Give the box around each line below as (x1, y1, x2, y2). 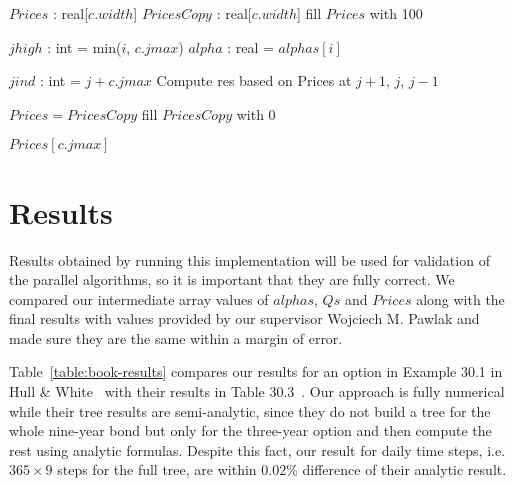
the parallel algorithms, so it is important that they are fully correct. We (9, 269, 455, 290)
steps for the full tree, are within (57, 459, 257, 480)
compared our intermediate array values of (9, 288, 269, 309)
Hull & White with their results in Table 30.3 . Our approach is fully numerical (9, 381, 505, 402)
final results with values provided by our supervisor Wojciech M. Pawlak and (9, 308, 480, 329)
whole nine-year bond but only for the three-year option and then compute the (9, 420, 492, 441)
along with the (416, 288, 505, 309)
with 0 (236, 103, 276, 124)
